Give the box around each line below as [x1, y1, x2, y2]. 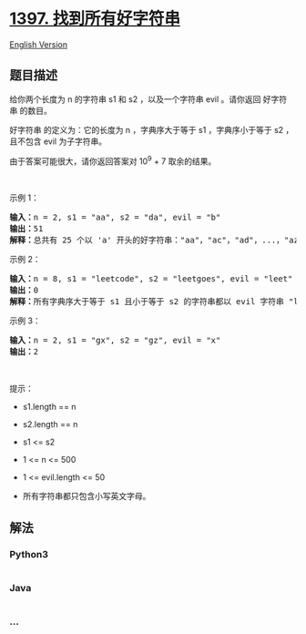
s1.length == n [22, 402, 76, 413]
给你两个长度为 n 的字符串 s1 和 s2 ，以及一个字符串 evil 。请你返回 [9, 93, 261, 105]
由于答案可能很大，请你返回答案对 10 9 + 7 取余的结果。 [9, 154, 217, 167]
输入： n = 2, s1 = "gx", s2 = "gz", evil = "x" [9, 335, 221, 346]
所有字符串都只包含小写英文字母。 [22, 491, 151, 502]
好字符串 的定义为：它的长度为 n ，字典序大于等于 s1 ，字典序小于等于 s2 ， [9, 124, 294, 135]
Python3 [9, 547, 48, 560]
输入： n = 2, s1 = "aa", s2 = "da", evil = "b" [9, 212, 221, 223]
